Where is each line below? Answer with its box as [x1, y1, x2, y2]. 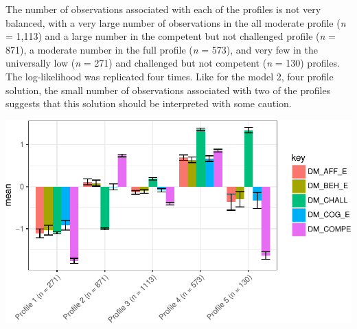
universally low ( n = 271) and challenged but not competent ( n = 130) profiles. [5, 56, 340, 70]
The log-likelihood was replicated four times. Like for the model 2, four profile [5, 69, 334, 83]
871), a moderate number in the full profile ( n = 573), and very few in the [5, 42, 318, 56]
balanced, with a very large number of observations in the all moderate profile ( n [5, 15, 346, 30]
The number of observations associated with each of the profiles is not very [5, 2, 321, 16]
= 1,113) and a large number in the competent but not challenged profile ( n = [5, 29, 336, 43]
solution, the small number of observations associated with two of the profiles [5, 82, 331, 97]
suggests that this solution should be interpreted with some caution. [5, 96, 292, 111]
